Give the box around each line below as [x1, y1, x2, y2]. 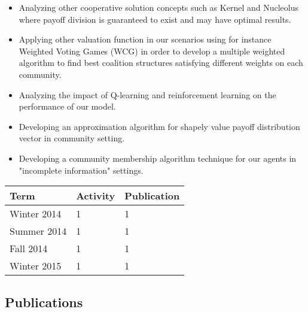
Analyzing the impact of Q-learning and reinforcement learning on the [19, 88, 276, 101]
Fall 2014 [10, 241, 48, 256]
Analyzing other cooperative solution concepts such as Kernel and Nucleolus [19, 1, 298, 13]
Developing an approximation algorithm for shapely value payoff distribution [19, 120, 300, 132]
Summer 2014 [10, 224, 67, 238]
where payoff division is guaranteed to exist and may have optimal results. [19, 13, 291, 25]
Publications [5, 292, 83, 311]
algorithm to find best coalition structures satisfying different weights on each [19, 56, 303, 69]
